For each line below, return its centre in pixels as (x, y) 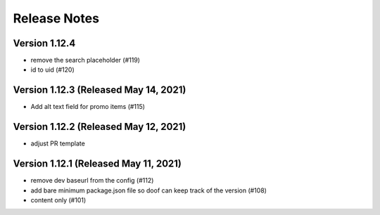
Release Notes (56, 18)
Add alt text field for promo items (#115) (88, 107)
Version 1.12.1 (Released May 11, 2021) (97, 164)
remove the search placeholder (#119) (85, 60)
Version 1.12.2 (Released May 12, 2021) (100, 127)
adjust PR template (58, 143)
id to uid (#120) (52, 70)
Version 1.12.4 (44, 43)
